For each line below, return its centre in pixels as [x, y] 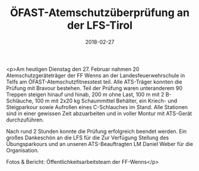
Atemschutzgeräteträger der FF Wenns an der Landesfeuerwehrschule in [96, 75]
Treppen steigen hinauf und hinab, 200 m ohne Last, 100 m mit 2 [85, 94]
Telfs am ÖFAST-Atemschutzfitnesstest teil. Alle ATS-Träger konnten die [94, 82]
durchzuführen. [25, 120]
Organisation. [23, 150]
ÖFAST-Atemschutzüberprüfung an [100, 13]
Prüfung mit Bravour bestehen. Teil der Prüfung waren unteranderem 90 [94, 88]
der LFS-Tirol [100, 25]
